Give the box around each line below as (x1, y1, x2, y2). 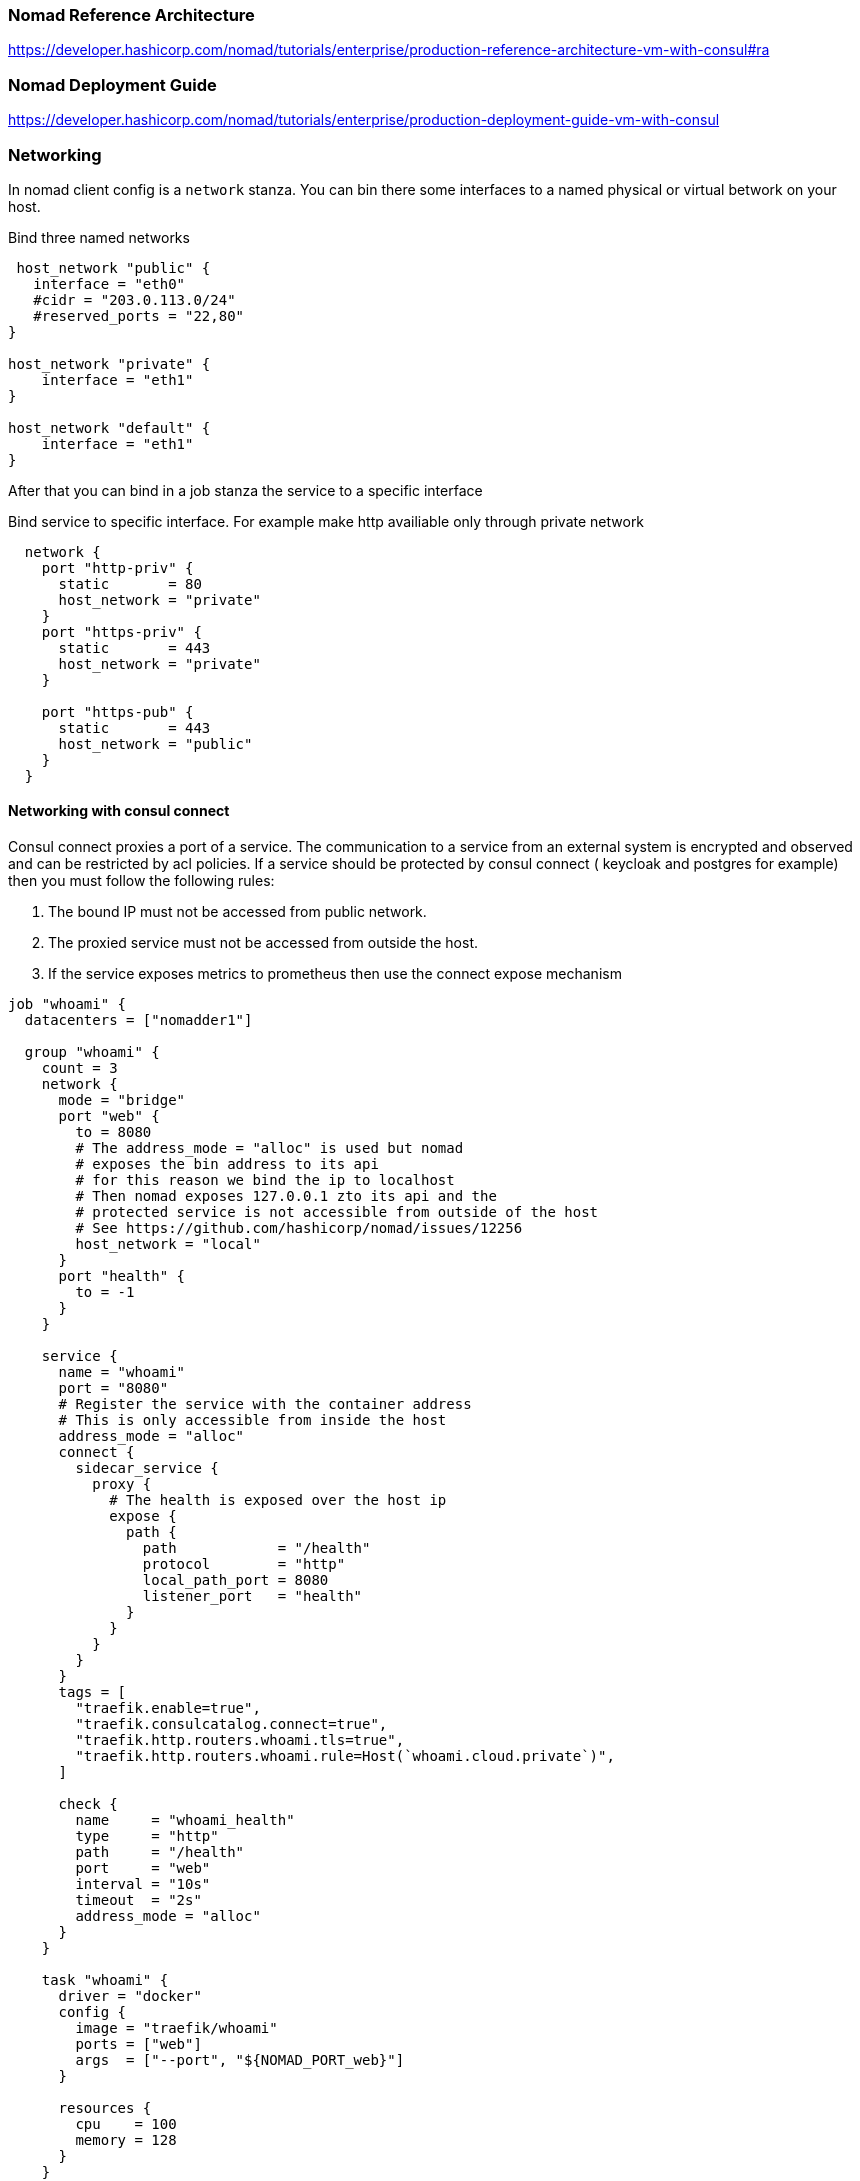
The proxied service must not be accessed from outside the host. (48, 934, 479, 952)
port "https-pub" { (41, 703, 194, 720)
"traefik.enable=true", (75, 1700, 261, 1717)
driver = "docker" (58, 1988, 202, 2005)
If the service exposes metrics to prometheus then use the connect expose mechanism (48, 965, 622, 983)
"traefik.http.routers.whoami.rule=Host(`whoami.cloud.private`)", (75, 1748, 615, 1765)
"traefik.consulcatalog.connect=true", (75, 1716, 388, 1733)
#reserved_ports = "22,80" (33, 307, 245, 324)
